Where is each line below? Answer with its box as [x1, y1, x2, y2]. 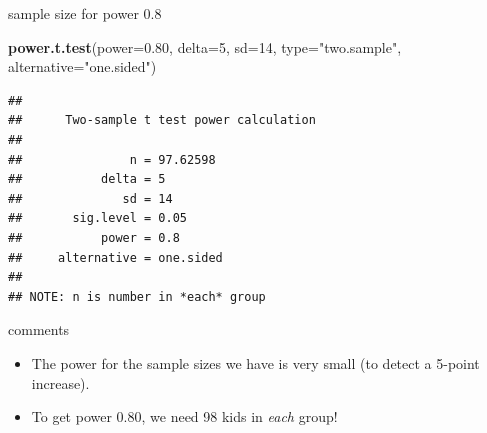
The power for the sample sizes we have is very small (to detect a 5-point [31, 352, 480, 373]
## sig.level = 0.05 [8, 211, 187, 226]
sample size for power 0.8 [8, 3, 162, 23]
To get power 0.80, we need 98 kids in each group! [31, 406, 338, 427]
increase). [31, 372, 90, 393]
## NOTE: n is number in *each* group [8, 289, 266, 304]
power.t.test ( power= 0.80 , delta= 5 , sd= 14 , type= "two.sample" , [8, 36, 402, 57]
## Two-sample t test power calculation [8, 113, 316, 128]
